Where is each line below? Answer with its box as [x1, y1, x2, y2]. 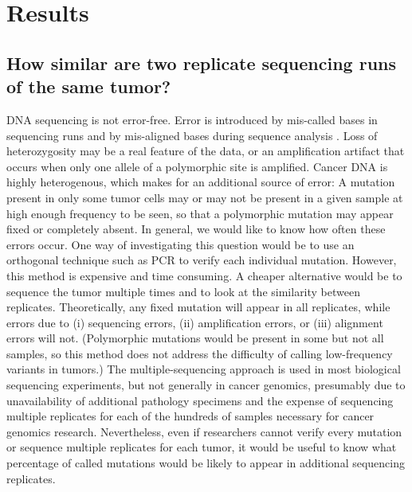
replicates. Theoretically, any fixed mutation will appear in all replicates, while [6, 299, 390, 315]
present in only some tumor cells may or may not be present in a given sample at [6, 189, 403, 205]
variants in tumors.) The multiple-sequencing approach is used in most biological [6, 361, 401, 377]
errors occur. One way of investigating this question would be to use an [6, 236, 355, 252]
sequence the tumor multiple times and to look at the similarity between [6, 283, 360, 299]
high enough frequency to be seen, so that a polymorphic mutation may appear [6, 205, 394, 221]
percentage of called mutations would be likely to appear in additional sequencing [6, 455, 405, 471]
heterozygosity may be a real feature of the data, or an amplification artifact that [6, 143, 405, 159]
